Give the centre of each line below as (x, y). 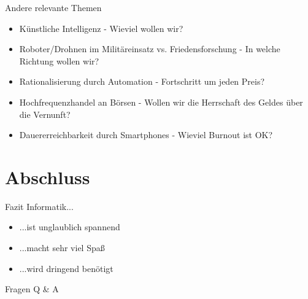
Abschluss (48, 177)
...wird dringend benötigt (66, 268)
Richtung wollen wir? (59, 60)
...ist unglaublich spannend (70, 227)
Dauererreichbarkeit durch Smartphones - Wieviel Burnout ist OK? (146, 135)
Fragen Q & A (32, 289)
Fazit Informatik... (39, 206)
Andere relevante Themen (53, 7)
